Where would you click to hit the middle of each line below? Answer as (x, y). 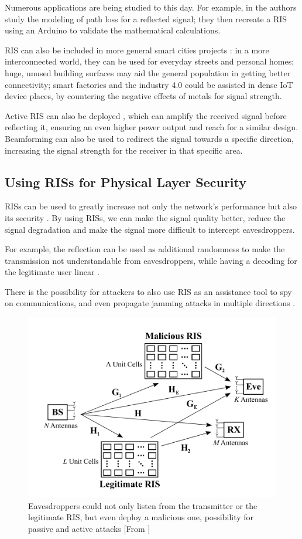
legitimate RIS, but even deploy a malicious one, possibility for (141, 517)
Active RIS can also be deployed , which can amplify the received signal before (146, 115)
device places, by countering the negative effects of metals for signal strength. (143, 96)
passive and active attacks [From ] (89, 528)
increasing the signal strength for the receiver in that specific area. (124, 150)
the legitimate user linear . (52, 272)
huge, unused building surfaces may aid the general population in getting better (148, 72)
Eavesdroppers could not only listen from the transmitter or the (143, 505)
